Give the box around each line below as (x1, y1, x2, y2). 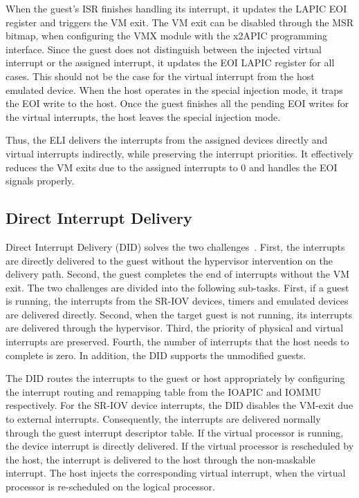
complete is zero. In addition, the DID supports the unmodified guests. (6, 347, 306, 362)
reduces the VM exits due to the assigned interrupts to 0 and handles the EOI (6, 160, 338, 174)
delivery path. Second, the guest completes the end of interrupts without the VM (6, 267, 349, 281)
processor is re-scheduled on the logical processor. (6, 479, 215, 494)
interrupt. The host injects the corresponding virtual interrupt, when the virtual (6, 466, 346, 480)
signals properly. (6, 173, 75, 188)
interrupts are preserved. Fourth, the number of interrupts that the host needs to (6, 334, 349, 349)
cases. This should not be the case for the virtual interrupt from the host (6, 68, 315, 83)
